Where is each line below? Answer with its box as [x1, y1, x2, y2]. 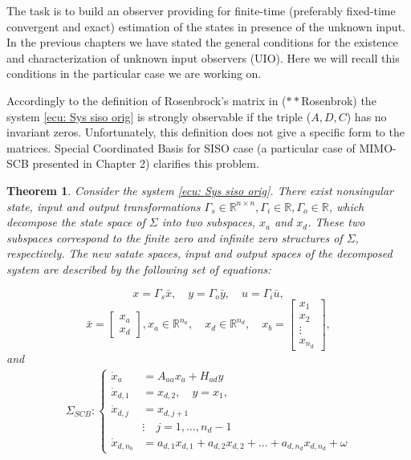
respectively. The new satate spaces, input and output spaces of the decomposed [6, 245, 393, 262]
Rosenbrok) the [301, 92, 376, 108]
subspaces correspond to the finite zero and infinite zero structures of [6, 229, 343, 246]
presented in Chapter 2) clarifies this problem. [32, 155, 259, 172]
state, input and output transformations [6, 197, 201, 214]
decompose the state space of [6, 214, 145, 230]
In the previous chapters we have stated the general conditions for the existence [6, 34, 398, 51]
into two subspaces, [161, 214, 256, 230]
